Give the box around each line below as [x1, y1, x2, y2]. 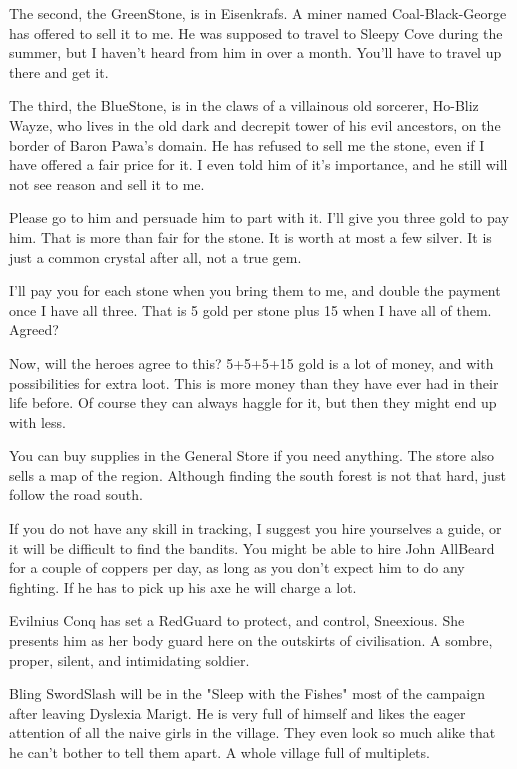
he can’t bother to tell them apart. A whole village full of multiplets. [9, 742, 430, 762]
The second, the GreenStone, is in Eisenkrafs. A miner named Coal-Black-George [9, 3, 507, 23]
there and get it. [9, 61, 109, 82]
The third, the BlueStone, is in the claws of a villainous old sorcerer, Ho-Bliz [9, 95, 479, 116]
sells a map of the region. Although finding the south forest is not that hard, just [9, 464, 506, 485]
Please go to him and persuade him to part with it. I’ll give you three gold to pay [9, 207, 509, 228]
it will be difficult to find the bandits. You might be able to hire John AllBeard [9, 537, 495, 558]
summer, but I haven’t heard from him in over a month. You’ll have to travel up [9, 42, 502, 63]
